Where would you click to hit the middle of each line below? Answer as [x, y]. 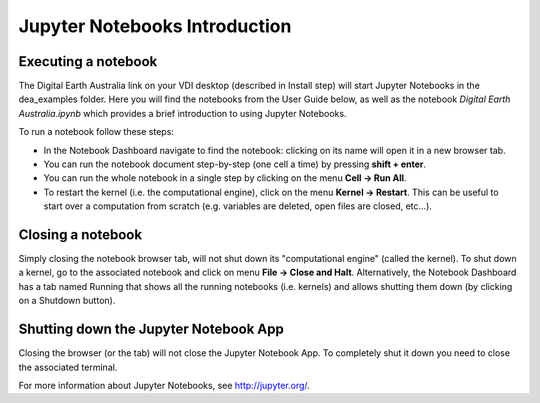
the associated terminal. [68, 367]
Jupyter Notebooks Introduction [155, 26]
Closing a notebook [80, 234]
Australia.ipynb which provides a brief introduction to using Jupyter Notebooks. [182, 113]
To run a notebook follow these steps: [96, 132]
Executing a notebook [88, 61]
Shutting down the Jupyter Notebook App [151, 329]
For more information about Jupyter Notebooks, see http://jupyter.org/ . [164, 385]
